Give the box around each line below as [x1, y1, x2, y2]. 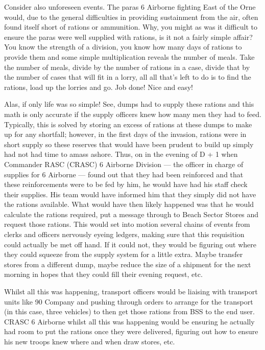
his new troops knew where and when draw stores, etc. [4, 336, 175, 346]
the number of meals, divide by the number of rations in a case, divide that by [4, 61, 250, 72]
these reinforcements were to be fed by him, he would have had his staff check [4, 179, 248, 190]
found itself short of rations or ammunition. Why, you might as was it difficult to [4, 21, 257, 32]
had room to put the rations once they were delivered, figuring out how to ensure [4, 326, 258, 337]
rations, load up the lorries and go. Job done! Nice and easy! [4, 81, 194, 92]
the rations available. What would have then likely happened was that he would [4, 199, 254, 209]
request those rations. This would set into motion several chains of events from [4, 219, 250, 229]
